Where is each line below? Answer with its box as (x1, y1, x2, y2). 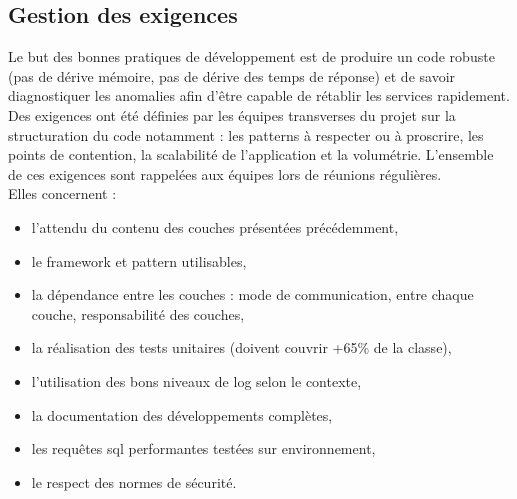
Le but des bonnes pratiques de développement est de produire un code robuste (8, 46, 495, 67)
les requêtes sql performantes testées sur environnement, (31, 438, 376, 459)
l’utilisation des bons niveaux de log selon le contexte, (31, 370, 362, 391)
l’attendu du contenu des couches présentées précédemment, (31, 216, 399, 237)
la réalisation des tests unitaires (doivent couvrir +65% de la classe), (31, 337, 452, 358)
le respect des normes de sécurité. (31, 471, 237, 492)
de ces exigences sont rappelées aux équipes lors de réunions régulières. (8, 163, 442, 184)
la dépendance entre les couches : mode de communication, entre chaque (31, 284, 474, 305)
